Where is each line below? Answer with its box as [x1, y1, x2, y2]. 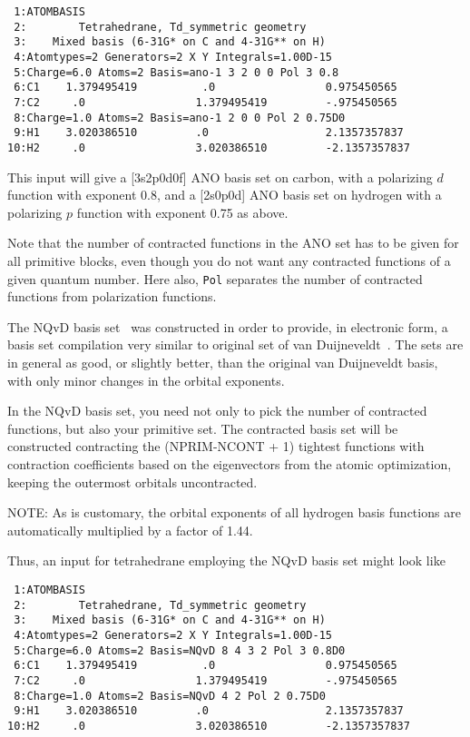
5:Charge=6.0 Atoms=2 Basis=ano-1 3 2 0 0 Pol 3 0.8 [14, 65, 339, 79]
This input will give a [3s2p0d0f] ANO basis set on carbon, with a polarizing [7, 167, 433, 186]
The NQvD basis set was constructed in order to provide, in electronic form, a [7, 317, 448, 336]
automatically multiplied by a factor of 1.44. [7, 520, 253, 539]
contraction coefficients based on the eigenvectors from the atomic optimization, [7, 454, 452, 473]
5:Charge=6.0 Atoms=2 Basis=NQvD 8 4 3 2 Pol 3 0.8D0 [14, 644, 346, 657]
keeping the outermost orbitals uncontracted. [7, 472, 258, 491]
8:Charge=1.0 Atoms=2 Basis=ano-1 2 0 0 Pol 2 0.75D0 [14, 111, 346, 124]
